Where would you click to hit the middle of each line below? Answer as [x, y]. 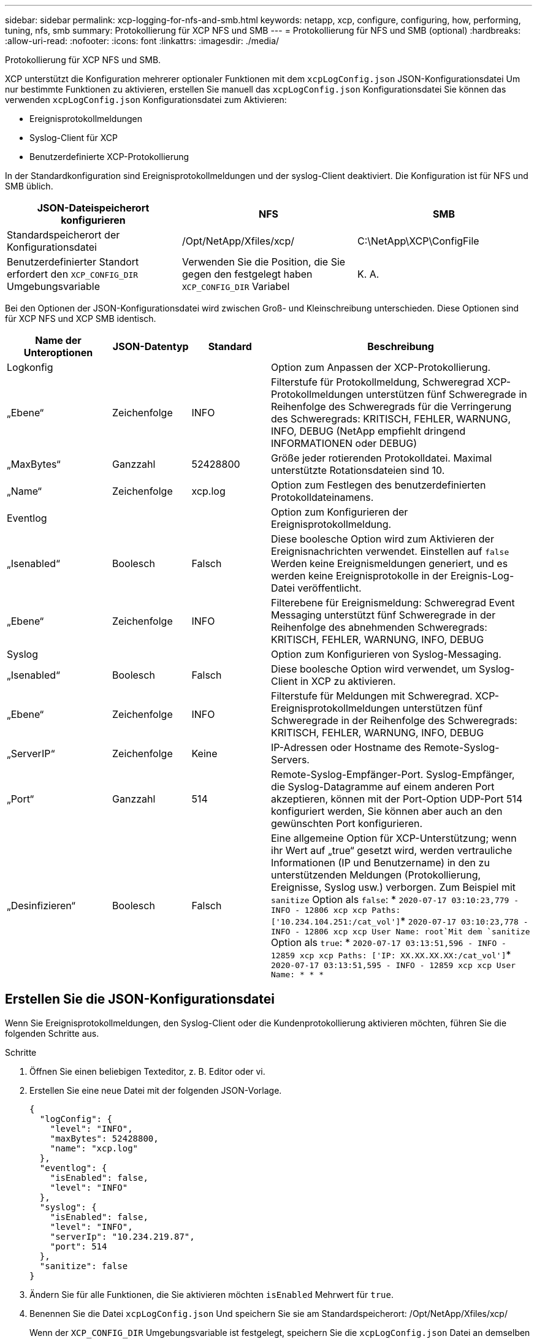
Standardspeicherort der [63, 235]
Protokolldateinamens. [322, 497]
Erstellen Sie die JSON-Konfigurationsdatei [140, 999]
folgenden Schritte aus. [52, 1033]
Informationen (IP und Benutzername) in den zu [380, 863]
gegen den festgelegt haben [247, 274]
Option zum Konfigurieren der [340, 512]
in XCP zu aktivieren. [348, 681]
